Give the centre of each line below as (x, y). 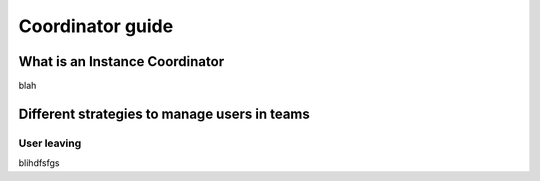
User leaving (50, 143)
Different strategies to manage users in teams (164, 113)
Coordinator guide (96, 26)
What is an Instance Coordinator (121, 61)
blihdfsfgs (39, 163)
